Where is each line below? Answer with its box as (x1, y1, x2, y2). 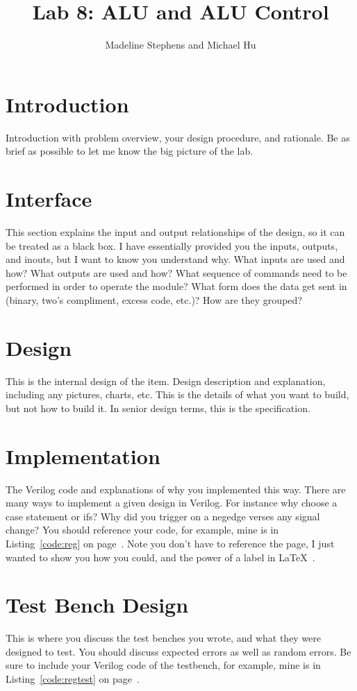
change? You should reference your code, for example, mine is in (6, 522, 279, 537)
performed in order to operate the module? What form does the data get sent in (6, 279, 347, 293)
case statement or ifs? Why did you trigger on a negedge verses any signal (6, 509, 320, 523)
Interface (6, 185, 92, 213)
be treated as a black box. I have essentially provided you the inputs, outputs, (6, 238, 338, 253)
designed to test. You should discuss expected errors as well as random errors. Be (6, 644, 351, 658)
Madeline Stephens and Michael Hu (105, 37, 256, 52)
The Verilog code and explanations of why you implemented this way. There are (6, 481, 346, 496)
